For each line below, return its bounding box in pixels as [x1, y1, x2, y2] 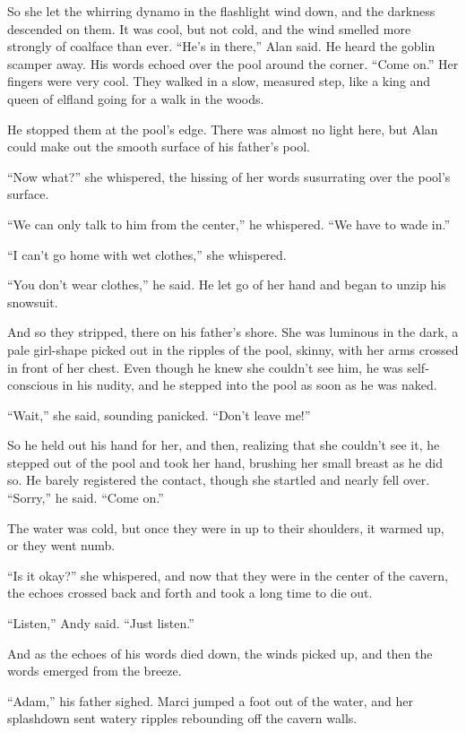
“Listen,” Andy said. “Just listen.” [7, 614, 194, 633]
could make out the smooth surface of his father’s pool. [7, 137, 310, 156]
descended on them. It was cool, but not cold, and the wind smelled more [7, 19, 411, 38]
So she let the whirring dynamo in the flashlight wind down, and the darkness [7, 2, 436, 20]
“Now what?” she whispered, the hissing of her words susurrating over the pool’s [7, 167, 451, 185]
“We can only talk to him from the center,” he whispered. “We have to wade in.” [7, 214, 451, 233]
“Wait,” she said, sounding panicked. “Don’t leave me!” [7, 405, 311, 424]
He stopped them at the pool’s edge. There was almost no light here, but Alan [7, 119, 438, 138]
